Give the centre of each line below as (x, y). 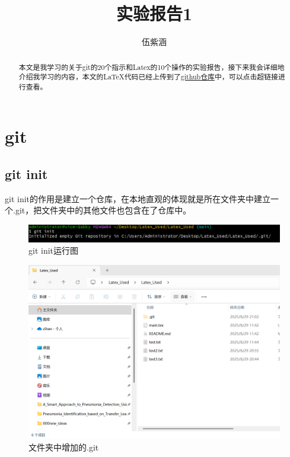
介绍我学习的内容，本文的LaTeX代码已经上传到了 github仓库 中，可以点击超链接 (148, 77)
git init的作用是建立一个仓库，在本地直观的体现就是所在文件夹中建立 (138, 198)
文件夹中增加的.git (64, 447)
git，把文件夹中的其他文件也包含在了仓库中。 (103, 210)
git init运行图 (54, 250)
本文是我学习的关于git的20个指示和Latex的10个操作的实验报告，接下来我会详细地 (152, 67)
